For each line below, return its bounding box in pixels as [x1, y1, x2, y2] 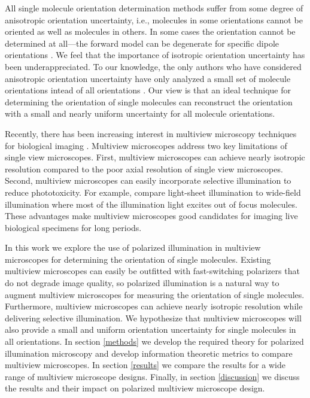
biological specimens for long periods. [5, 221, 142, 233]
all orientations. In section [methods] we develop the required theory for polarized [5, 335, 304, 348]
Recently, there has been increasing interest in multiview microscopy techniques [5, 127, 297, 139]
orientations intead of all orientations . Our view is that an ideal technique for [5, 84, 291, 96]
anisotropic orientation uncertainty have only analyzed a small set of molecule [5, 72, 291, 84]
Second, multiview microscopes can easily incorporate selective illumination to [5, 174, 291, 187]
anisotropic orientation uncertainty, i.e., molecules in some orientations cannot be [5, 13, 303, 26]
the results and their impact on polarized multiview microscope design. [5, 382, 265, 394]
